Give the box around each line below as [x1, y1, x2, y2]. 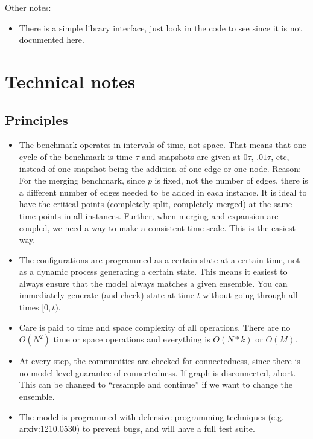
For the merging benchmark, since [19, 174, 145, 187]
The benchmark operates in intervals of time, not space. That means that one [19, 138, 306, 151]
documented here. [19, 33, 84, 46]
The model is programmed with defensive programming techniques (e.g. [19, 410, 284, 423]
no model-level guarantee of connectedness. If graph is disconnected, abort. [19, 366, 296, 379]
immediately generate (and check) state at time [19, 289, 194, 301]
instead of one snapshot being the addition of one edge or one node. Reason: [19, 162, 302, 175]
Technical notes [5, 68, 136, 93]
